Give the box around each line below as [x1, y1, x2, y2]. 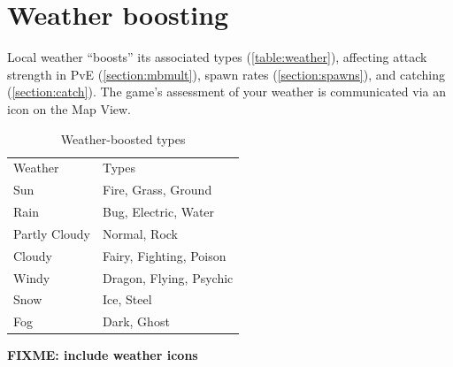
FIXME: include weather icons [7, 346, 198, 364]
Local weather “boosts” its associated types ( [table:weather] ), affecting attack [7, 48, 427, 66]
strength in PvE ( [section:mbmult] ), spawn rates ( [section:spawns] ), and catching [7, 65, 445, 83]
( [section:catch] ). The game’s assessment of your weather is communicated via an [7, 82, 446, 101]
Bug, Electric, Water [102, 203, 215, 221]
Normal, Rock [102, 224, 178, 242]
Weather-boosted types [60, 129, 186, 148]
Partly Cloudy [13, 224, 90, 242]
